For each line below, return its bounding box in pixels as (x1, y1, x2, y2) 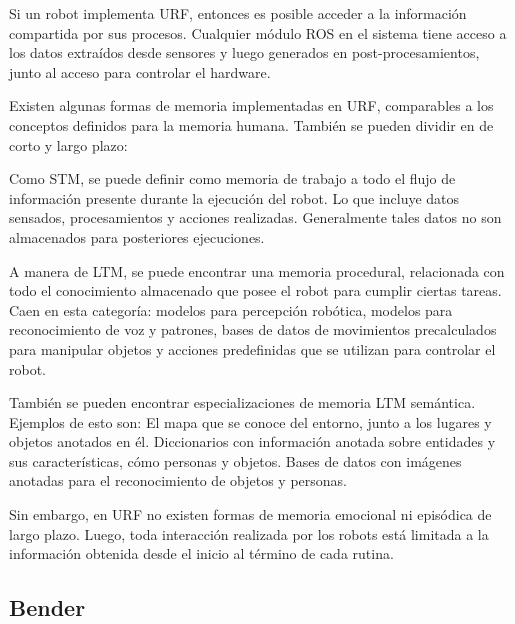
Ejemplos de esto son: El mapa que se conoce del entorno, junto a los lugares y (9, 411, 492, 432)
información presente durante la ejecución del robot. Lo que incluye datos (9, 187, 460, 208)
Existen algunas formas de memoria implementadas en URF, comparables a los (9, 95, 494, 116)
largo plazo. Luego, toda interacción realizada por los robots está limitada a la (9, 523, 489, 544)
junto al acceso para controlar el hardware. (9, 61, 271, 82)
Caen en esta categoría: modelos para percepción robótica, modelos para (9, 299, 453, 320)
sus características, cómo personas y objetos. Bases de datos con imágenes (9, 450, 462, 471)
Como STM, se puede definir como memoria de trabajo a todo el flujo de (9, 168, 456, 189)
